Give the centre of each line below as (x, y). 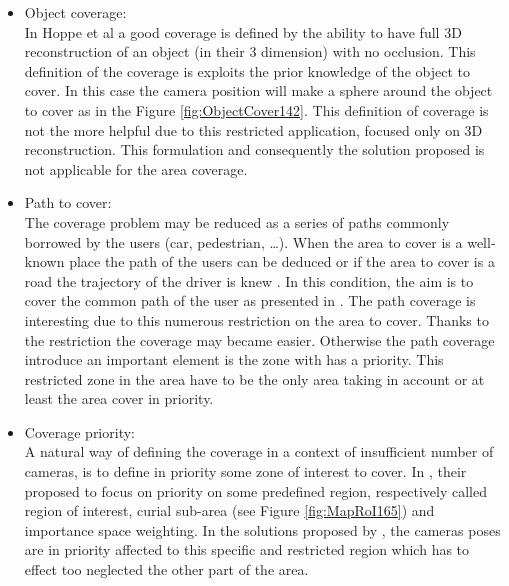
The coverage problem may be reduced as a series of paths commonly (237, 221)
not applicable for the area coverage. (136, 168)
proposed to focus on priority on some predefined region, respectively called (255, 490)
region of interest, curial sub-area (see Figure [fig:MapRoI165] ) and (229, 510)
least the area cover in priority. (119, 398)
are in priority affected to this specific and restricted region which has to (247, 549)
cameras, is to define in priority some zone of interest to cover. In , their (245, 471)
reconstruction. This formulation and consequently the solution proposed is (254, 149)
